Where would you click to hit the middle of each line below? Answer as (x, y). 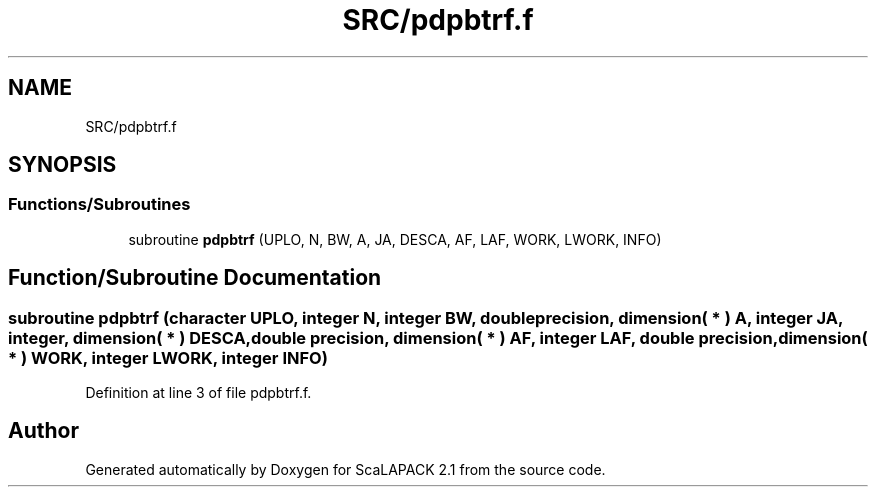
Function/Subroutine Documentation (195, 278)
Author (43, 431)
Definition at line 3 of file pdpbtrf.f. (198, 393)
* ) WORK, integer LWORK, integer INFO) (168, 357)
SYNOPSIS (62, 165)
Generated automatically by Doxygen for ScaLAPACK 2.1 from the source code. (345, 469)
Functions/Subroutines (99, 204)
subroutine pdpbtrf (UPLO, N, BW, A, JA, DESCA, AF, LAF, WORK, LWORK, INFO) (395, 239)
